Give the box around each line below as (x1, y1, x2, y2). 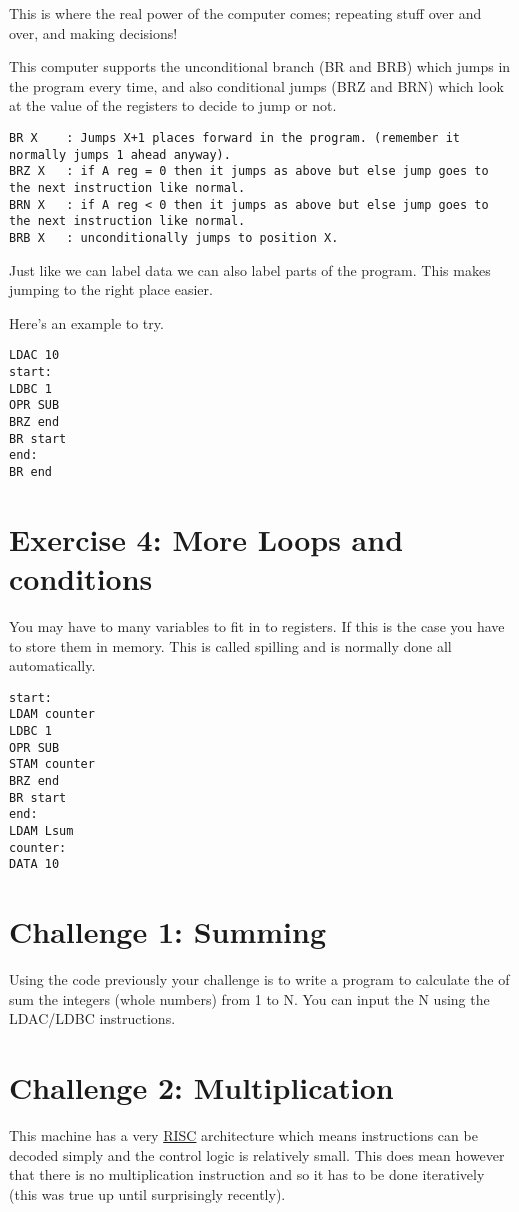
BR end (9, 464, 52, 479)
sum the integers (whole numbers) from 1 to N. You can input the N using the (9, 988, 490, 1009)
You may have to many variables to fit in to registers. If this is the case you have (9, 615, 505, 636)
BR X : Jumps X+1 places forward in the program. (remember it (9, 130, 461, 145)
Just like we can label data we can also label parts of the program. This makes (9, 259, 491, 280)
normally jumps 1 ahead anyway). (9, 147, 231, 162)
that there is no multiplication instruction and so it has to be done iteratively (9, 1164, 485, 1185)
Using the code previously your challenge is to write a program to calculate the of (9, 969, 510, 990)
